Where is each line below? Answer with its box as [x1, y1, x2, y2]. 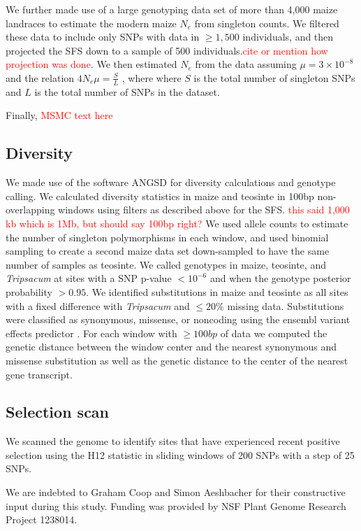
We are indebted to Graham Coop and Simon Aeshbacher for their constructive [6, 485, 346, 500]
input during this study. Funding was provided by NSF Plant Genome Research [6, 498, 346, 513]
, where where [121, 70, 182, 85]
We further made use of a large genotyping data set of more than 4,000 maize [6, 2, 338, 16]
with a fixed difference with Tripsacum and [6, 298, 190, 313]
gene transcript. [6, 367, 73, 381]
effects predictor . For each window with [6, 325, 177, 340]
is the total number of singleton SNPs [193, 70, 355, 85]
